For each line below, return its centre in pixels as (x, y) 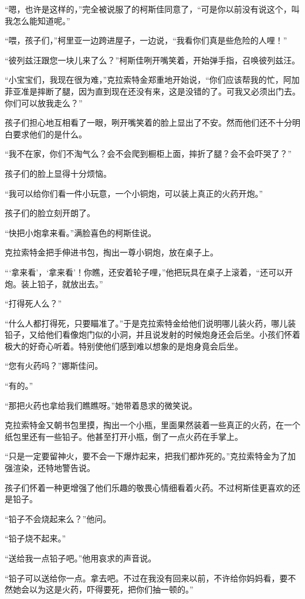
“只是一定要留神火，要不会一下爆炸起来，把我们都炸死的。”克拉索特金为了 (146, 456)
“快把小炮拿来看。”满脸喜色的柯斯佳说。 (81, 232)
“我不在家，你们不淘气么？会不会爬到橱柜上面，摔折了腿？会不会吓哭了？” (148, 154)
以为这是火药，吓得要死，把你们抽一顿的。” (111, 589)
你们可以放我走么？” (44, 102)
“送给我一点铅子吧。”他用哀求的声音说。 (81, 558)
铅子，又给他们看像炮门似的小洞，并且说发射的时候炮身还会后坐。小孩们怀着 (152, 334)
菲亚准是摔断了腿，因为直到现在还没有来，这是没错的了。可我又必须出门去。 (152, 91)
